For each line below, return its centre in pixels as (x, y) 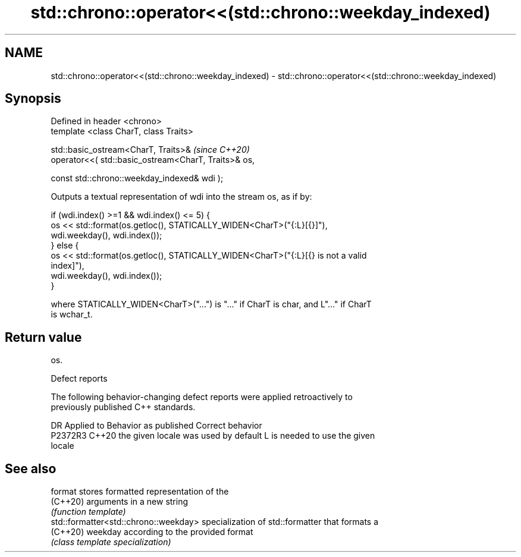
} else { (65, 246)
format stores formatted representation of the (140, 492)
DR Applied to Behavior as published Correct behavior (156, 426)
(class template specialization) (111, 542)
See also (31, 468)
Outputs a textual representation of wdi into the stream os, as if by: (181, 197)
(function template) (88, 512)
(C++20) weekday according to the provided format (152, 532)
